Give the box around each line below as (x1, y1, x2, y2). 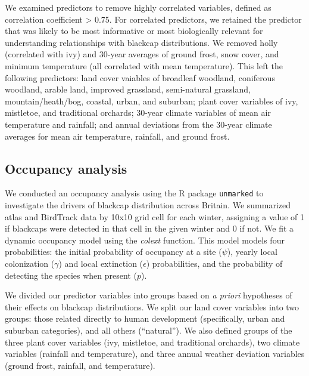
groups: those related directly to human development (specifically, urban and (5, 312, 285, 325)
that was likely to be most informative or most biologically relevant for (5, 24, 263, 37)
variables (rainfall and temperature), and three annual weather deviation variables (5, 347, 305, 360)
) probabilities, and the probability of (146, 257, 283, 269)
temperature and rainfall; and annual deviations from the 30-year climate (5, 118, 272, 130)
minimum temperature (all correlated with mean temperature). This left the (5, 59, 283, 72)
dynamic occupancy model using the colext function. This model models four (5, 233, 285, 246)
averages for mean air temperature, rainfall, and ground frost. (5, 130, 230, 142)
